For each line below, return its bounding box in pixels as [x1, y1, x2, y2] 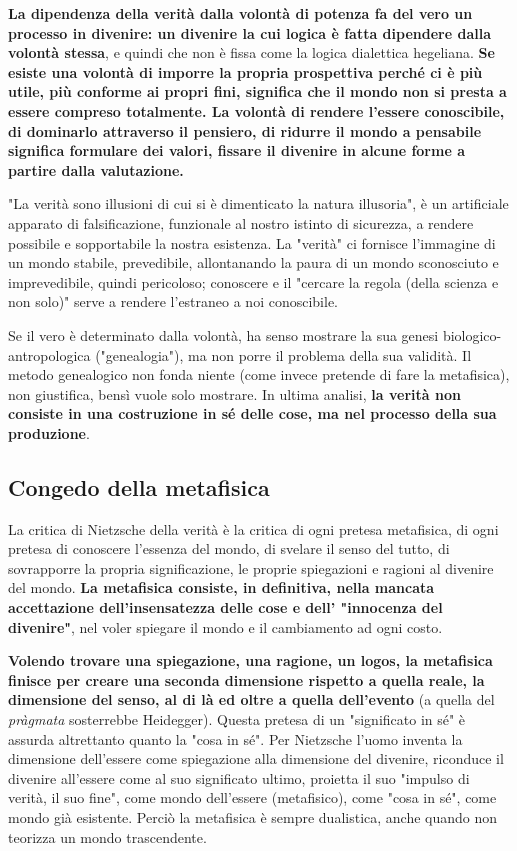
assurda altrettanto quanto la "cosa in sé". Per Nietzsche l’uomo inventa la [8, 728, 463, 749]
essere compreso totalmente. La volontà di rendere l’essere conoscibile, [8, 100, 505, 121]
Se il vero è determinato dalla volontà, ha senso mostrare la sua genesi [8, 324, 439, 345]
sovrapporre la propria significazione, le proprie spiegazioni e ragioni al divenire [8, 557, 494, 578]
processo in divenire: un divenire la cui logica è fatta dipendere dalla [8, 22, 491, 43]
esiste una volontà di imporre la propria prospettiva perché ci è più [8, 61, 483, 82]
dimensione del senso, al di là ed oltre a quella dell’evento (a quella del [8, 689, 495, 710]
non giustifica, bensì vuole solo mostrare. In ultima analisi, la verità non [8, 383, 461, 404]
